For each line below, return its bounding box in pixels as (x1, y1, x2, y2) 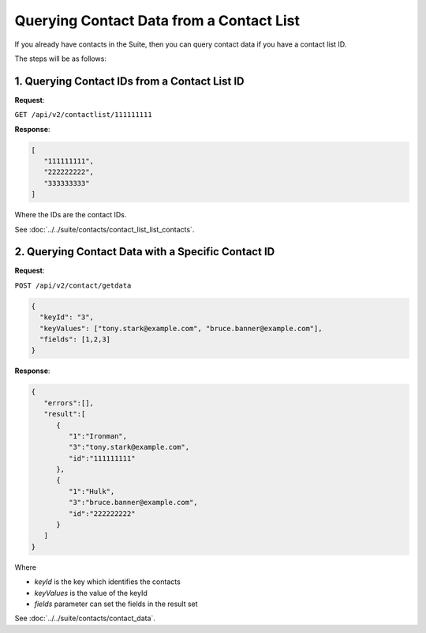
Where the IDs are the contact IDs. (14, 210, 127, 220)
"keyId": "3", (39, 313, 95, 322)
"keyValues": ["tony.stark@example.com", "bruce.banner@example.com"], (39, 324, 323, 333)
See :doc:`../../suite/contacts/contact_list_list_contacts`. (14, 224, 195, 234)
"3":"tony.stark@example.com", (68, 443, 189, 452)
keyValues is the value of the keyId (34, 588, 148, 597)
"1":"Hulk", (68, 487, 115, 495)
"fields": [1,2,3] (39, 335, 110, 344)
